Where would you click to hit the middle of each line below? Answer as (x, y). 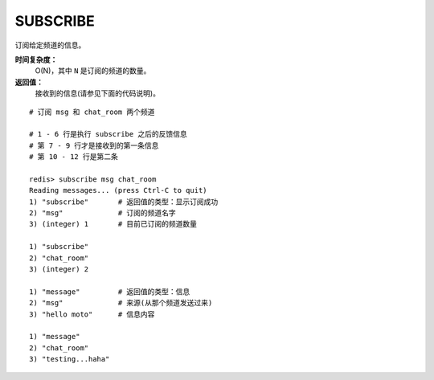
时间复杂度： (36, 59)
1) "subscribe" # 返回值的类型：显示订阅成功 (124, 202)
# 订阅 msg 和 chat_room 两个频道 (92, 112)
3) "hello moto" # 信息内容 (92, 314)
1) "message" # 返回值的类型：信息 (110, 292)
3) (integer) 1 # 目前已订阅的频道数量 (113, 224)
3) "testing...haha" (70, 359)
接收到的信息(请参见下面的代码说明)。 (98, 93)
